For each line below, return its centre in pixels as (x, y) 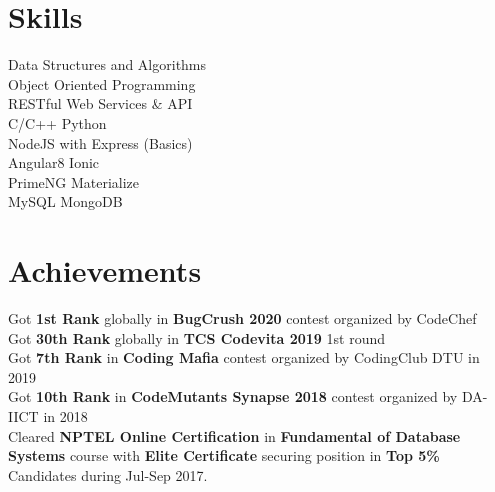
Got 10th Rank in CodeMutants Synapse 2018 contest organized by (233, 396)
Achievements (105, 270)
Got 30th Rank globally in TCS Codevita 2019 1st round (197, 337)
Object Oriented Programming (102, 83)
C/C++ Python (57, 122)
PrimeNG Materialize (74, 181)
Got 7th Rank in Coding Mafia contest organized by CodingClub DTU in (244, 357)
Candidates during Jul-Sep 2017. (108, 474)
